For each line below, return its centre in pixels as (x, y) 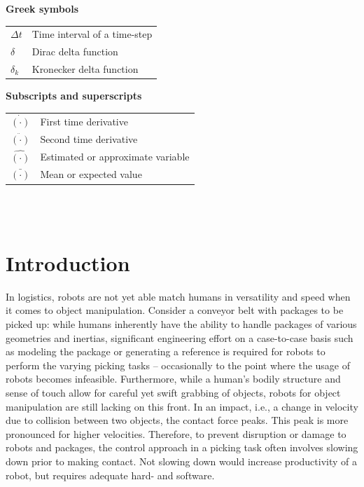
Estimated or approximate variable (115, 156)
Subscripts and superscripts (74, 96)
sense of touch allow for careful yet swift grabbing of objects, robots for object (173, 392)
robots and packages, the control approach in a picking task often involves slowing (182, 447)
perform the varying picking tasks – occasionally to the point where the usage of (178, 365)
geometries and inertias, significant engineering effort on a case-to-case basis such (180, 337)
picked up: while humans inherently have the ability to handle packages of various (181, 324)
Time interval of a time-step (92, 34)
